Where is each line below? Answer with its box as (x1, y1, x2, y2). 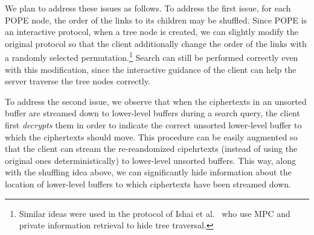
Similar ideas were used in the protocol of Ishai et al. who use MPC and (19, 207, 290, 219)
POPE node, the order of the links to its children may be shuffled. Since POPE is (5, 13, 307, 26)
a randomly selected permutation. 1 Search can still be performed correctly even (5, 49, 298, 64)
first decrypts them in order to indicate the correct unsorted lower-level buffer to (5, 119, 302, 131)
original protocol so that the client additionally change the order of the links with (5, 37, 307, 49)
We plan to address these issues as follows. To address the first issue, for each (5, 2, 291, 14)
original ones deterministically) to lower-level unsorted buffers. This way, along (5, 154, 296, 166)
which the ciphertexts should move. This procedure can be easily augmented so (5, 130, 298, 143)
